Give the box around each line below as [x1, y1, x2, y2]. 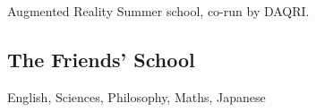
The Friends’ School [7, 45, 195, 73]
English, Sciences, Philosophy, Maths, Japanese [7, 87, 266, 106]
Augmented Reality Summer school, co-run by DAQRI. [7, 2, 310, 20]
